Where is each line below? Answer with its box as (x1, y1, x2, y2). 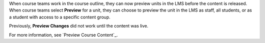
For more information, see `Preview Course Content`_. (9, 32, 118, 38)
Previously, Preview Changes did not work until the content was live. (9, 23, 149, 29)
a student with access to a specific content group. (9, 14, 110, 20)
